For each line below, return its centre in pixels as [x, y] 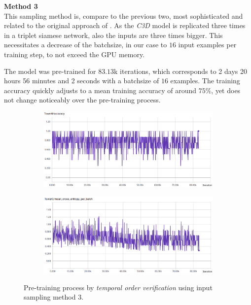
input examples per [207, 45]
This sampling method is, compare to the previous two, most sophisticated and [124, 16]
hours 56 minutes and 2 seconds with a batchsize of [82, 81]
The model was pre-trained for [50, 71]
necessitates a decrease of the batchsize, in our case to [86, 45]
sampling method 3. [54, 297]
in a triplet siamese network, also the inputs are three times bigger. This [113, 35]
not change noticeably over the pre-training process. [82, 100]
